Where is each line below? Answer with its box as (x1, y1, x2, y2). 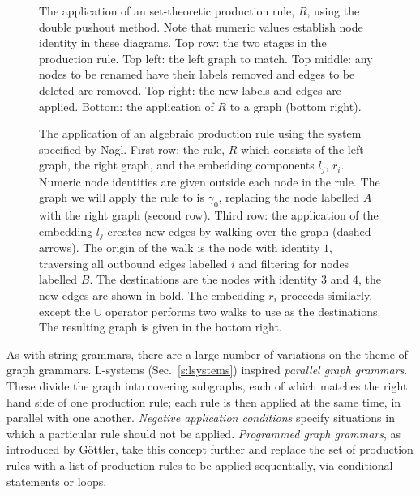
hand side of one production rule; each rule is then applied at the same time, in (6, 393, 401, 410)
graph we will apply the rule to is (39, 189, 204, 206)
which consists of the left (241, 140, 364, 157)
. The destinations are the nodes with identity (89, 271, 318, 288)
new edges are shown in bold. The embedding (39, 287, 265, 304)
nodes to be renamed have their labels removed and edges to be (39, 66, 355, 83)
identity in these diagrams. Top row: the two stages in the (39, 34, 327, 51)
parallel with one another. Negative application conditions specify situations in (6, 409, 395, 426)
